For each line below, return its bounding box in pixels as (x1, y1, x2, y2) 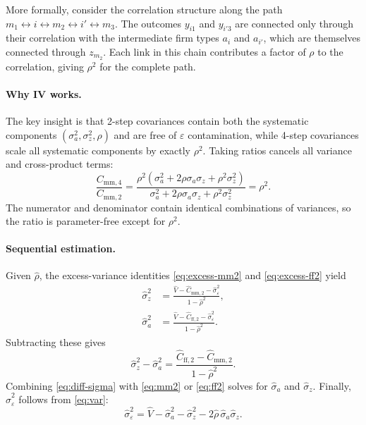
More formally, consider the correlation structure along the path (6, 2, 283, 16)
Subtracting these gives (6, 334, 106, 349)
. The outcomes (114, 16, 182, 30)
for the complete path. (99, 58, 196, 73)
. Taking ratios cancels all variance (202, 142, 352, 157)
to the (317, 44, 343, 58)
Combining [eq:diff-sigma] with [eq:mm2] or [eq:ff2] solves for (6, 378, 268, 393)
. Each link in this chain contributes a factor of (103, 44, 306, 58)
